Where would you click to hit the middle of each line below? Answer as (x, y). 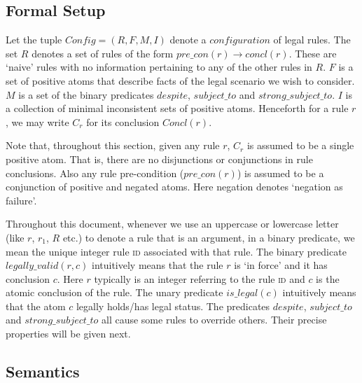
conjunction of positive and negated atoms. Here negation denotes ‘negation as (174, 187)
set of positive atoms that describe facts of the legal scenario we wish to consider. (180, 80)
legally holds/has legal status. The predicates (173, 306)
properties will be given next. (68, 334)
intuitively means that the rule (158, 265)
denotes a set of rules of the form (103, 53)
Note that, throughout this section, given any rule (113, 145)
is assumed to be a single (300, 145)
